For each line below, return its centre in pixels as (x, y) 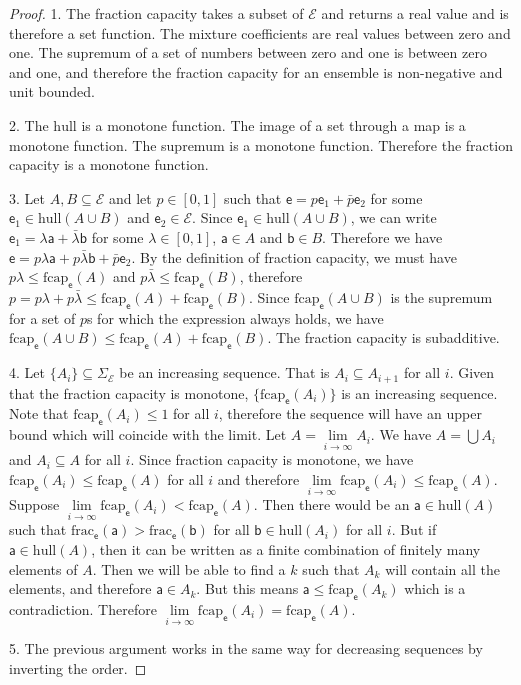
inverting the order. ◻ (78, 667)
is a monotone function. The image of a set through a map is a (273, 124)
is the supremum (441, 296)
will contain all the (442, 568)
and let (130, 197)
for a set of (42, 317)
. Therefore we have (382, 236)
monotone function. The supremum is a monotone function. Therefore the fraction (261, 144)
